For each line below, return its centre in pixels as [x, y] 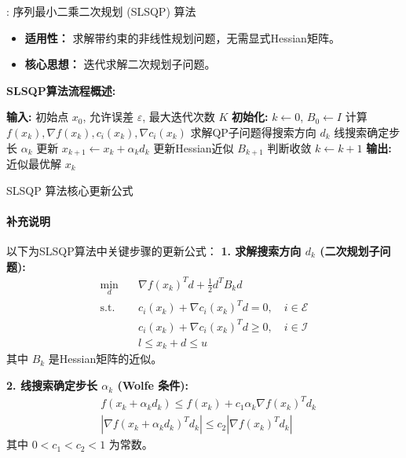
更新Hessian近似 [194, 147]
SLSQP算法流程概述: [61, 90]
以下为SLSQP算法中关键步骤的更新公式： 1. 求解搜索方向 [154, 251]
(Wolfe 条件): [153, 385]
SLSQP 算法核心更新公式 [70, 190]
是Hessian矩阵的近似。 [105, 359]
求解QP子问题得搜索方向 [253, 132]
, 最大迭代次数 [179, 117]
